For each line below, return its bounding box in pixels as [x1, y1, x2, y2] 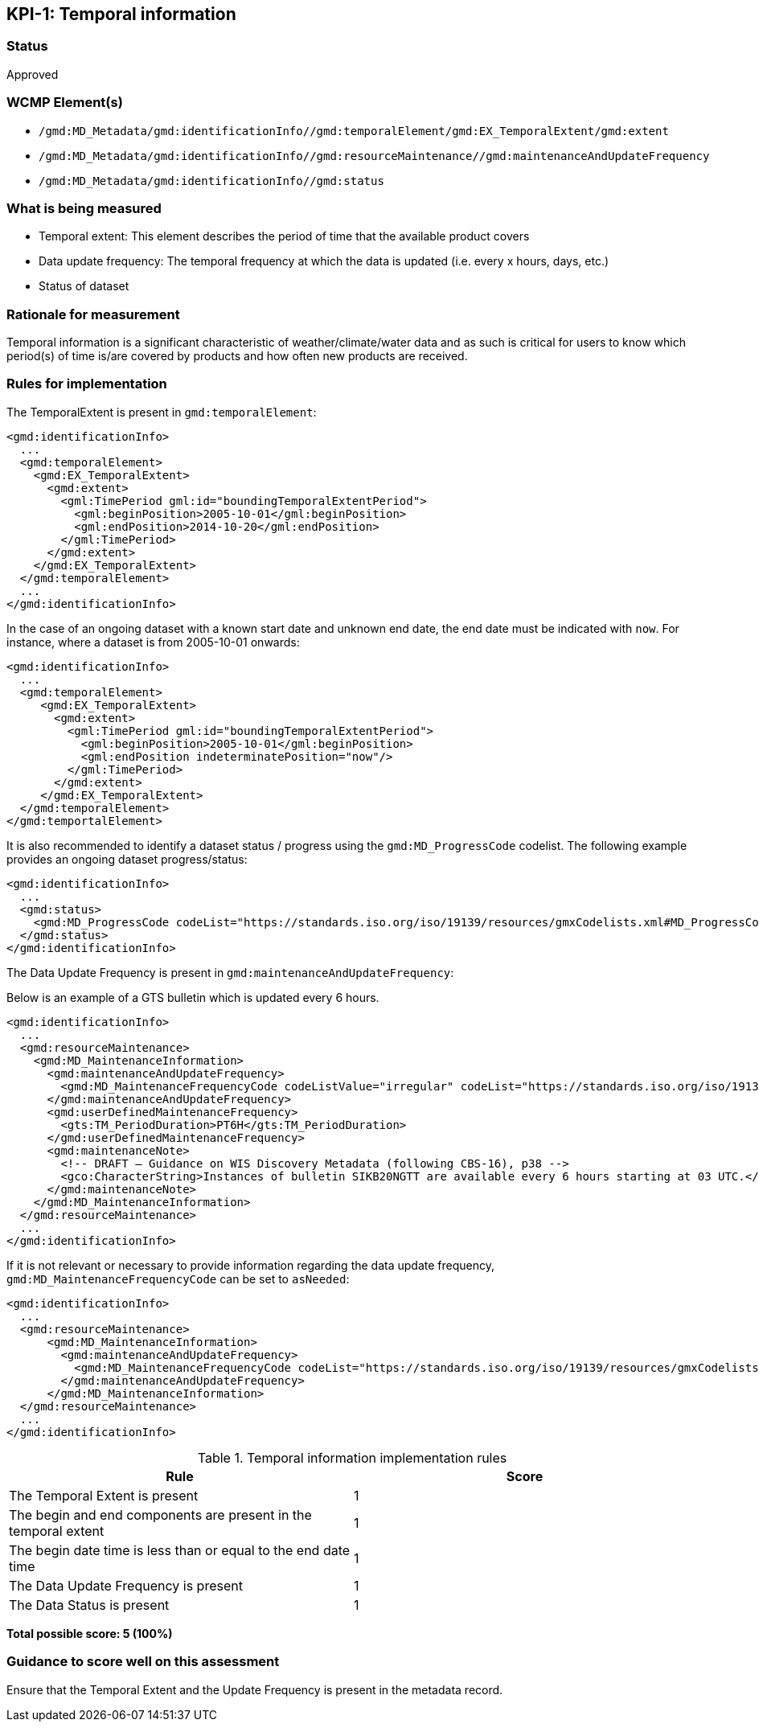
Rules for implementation [6, 376, 167, 392]
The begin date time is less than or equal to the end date [9, 1541, 351, 1558]
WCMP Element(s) [6, 94, 123, 111]
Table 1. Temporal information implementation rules [197, 1449, 507, 1466]
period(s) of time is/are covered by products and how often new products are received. [6, 349, 468, 363]
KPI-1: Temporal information [6, 4, 236, 24]
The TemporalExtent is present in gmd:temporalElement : [6, 404, 317, 419]
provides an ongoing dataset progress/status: [6, 852, 248, 866]
